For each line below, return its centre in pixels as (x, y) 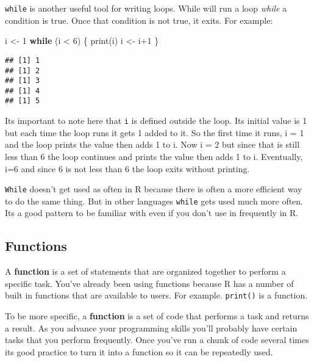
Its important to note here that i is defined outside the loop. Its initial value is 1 (156, 121)
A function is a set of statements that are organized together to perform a (145, 271)
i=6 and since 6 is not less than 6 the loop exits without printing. (127, 168)
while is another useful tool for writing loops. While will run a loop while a (146, 8)
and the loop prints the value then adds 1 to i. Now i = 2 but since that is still (152, 144)
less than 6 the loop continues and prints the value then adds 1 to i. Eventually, (154, 156)
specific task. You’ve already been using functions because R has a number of (149, 283)
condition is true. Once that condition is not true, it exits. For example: (139, 20)
